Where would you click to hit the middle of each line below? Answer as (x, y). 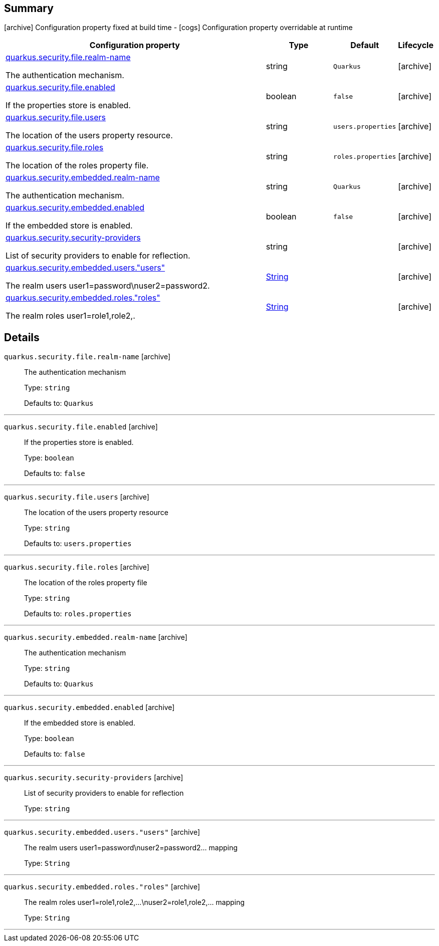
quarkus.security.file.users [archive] (77, 497)
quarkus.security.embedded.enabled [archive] (89, 707)
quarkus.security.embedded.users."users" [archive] (102, 832)
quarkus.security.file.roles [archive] (77, 567)
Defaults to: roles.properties (78, 614)
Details (22, 337)
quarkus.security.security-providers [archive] (94, 778)
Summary (29, 8)
